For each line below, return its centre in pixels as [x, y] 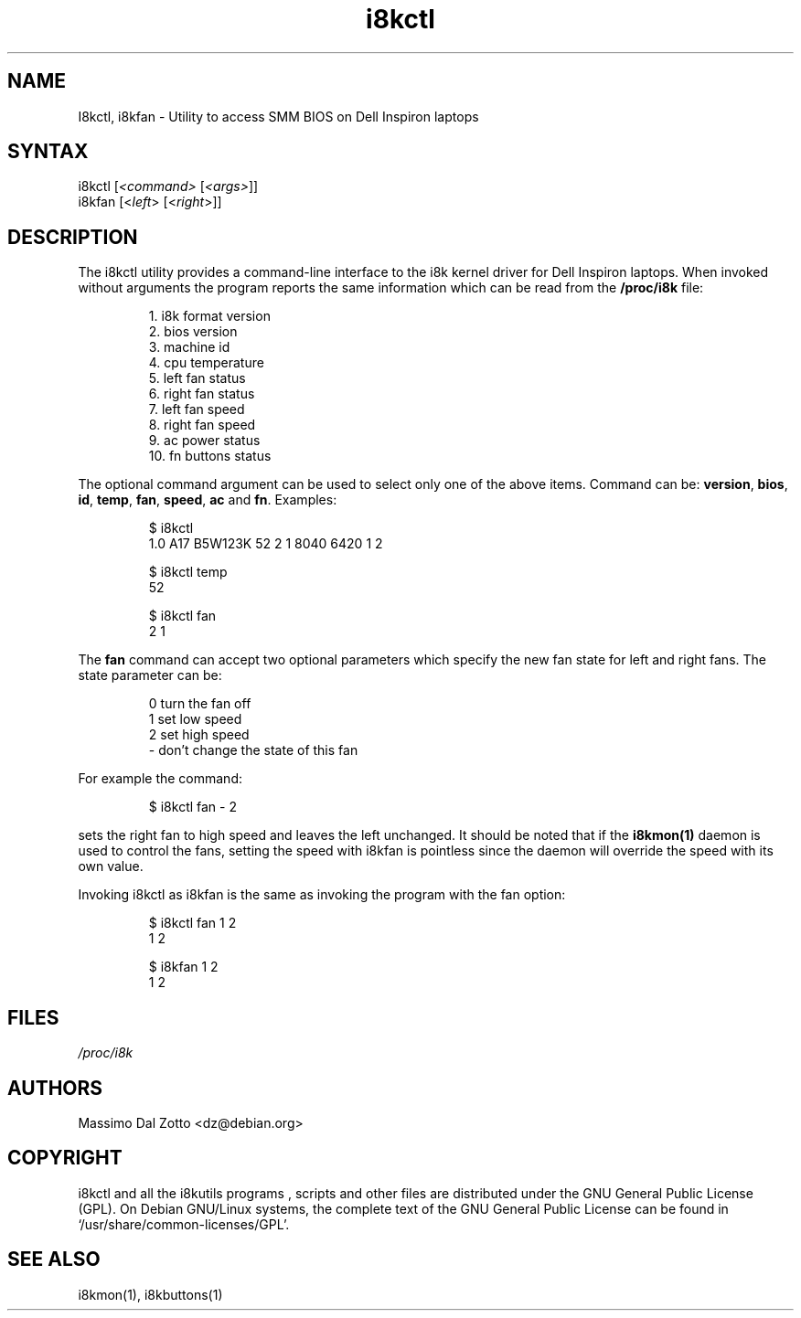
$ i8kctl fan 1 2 [192, 923]
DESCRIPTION [73, 237]
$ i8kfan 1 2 [183, 967]
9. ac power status [204, 441]
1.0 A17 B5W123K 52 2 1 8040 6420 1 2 [266, 544]
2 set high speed [199, 735]
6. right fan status [202, 394]
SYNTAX [48, 152]
